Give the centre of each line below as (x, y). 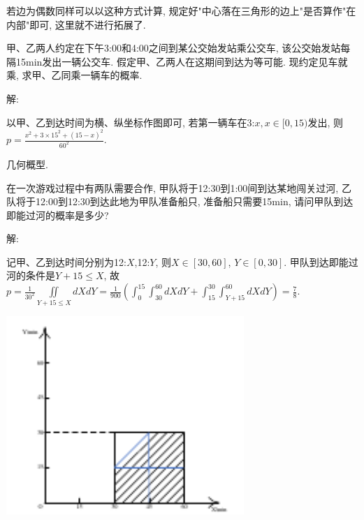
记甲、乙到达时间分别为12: (66, 261)
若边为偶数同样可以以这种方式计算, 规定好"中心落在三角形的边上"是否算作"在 (181, 10)
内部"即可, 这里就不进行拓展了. (76, 24)
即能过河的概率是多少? (58, 215)
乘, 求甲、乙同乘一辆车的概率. (74, 75)
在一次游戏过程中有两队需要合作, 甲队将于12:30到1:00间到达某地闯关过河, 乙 (179, 187)
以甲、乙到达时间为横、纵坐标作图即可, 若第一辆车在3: (131, 122)
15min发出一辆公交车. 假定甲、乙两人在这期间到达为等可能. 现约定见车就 (182, 61)
